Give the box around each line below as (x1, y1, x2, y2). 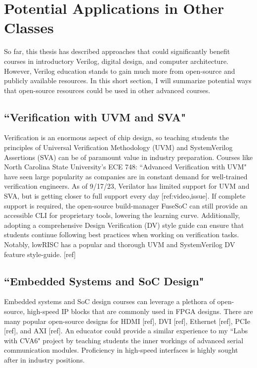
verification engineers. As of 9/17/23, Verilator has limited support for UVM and (4, 181, 250, 191)
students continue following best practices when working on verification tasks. (4, 229, 239, 240)
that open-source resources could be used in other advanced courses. (4, 85, 211, 95)
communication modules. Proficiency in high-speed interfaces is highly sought (4, 345, 238, 355)
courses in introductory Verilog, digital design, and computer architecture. (4, 55, 228, 66)
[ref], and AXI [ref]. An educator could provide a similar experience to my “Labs (4, 325, 248, 336)
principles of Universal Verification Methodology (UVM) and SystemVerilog (4, 142, 233, 153)
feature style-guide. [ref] (4, 249, 76, 259)
